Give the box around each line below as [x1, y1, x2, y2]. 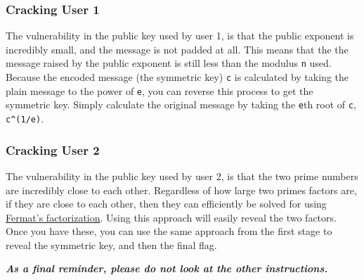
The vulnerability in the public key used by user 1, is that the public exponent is [6, 28, 354, 43]
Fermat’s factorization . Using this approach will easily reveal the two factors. [6, 210, 337, 224]
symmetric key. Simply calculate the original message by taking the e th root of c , [6, 97, 356, 112]
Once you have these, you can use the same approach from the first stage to [6, 224, 332, 238]
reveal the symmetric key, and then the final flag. [6, 237, 217, 252]
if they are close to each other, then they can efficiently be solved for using [6, 196, 327, 211]
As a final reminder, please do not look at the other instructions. [6, 261, 328, 276]
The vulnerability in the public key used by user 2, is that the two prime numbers [6, 168, 358, 183]
